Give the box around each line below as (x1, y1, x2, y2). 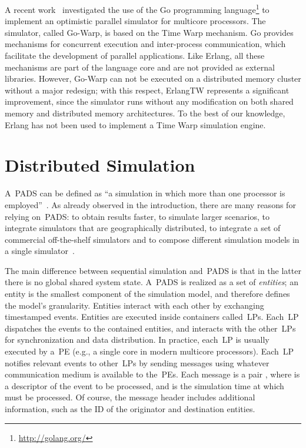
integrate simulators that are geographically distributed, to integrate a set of (5, 222, 281, 234)
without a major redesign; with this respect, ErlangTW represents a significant (5, 83, 290, 96)
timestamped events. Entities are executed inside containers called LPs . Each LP (5, 310, 299, 323)
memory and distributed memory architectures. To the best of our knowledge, (5, 107, 285, 119)
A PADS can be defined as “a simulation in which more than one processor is (5, 187, 285, 199)
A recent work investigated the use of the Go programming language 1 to (5, 2, 270, 15)
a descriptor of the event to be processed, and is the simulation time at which (5, 379, 284, 392)
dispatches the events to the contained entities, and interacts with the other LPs (5, 322, 296, 334)
